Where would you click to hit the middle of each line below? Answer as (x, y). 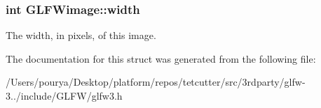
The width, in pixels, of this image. (81, 35)
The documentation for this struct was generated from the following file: (161, 58)
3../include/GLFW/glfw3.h (64, 95)
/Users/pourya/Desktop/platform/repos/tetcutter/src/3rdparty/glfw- (156, 82)
